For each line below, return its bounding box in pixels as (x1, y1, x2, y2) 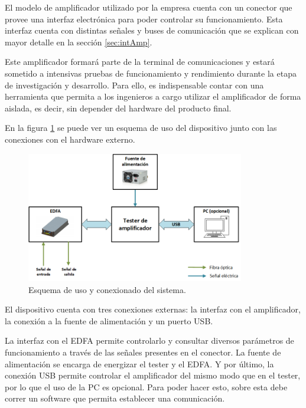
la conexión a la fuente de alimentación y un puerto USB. (5, 314, 213, 327)
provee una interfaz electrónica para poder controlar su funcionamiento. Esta (5, 12, 283, 25)
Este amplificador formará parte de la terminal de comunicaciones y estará (5, 55, 275, 68)
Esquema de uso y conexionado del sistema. (28, 283, 186, 295)
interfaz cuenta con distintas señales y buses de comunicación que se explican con (5, 24, 299, 37)
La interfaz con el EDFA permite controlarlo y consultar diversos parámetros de (5, 334, 294, 347)
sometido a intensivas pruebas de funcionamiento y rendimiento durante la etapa (5, 67, 297, 79)
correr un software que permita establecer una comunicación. (5, 392, 225, 404)
